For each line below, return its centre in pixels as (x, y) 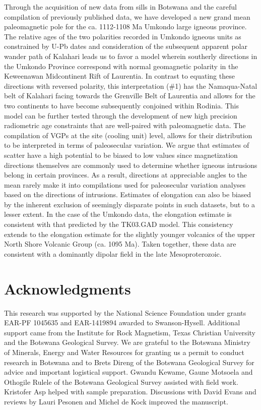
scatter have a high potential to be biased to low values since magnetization (121, 155)
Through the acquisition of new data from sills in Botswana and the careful (120, 7)
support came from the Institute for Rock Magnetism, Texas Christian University (130, 332)
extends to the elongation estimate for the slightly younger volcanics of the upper (130, 234)
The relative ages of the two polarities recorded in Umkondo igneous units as (123, 36)
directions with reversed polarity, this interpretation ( (87, 85)
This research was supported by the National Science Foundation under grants (125, 312)
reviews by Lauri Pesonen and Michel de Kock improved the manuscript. (116, 401)
